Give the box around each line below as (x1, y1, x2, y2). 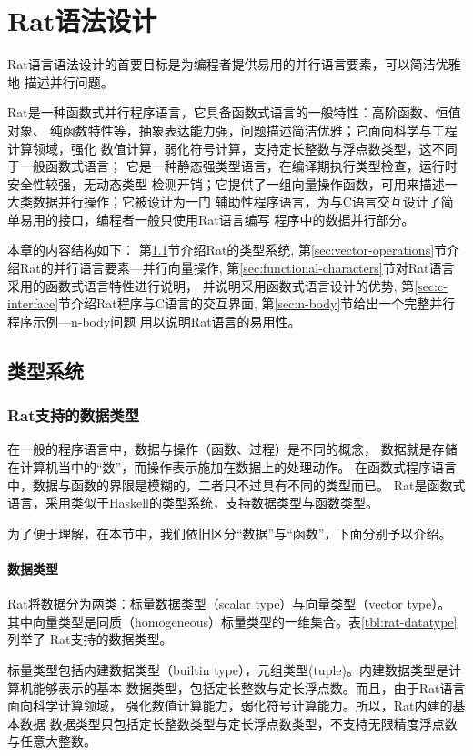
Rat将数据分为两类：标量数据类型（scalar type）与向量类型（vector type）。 (7, 594, 451, 613)
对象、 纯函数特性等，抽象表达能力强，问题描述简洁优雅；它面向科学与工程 (7, 120, 458, 139)
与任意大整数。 (7, 731, 96, 751)
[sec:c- (414, 276, 448, 295)
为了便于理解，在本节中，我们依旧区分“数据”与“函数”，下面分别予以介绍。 (7, 523, 452, 542)
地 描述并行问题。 (7, 72, 114, 91)
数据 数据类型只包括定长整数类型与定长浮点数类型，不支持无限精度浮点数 (19, 713, 458, 732)
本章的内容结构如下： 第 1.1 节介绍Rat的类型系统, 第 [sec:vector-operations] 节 (7, 240, 448, 259)
